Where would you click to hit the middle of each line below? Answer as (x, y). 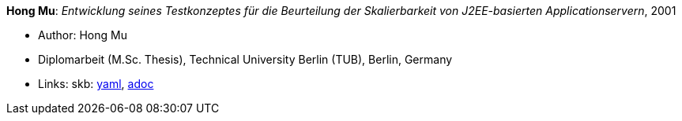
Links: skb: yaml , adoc (96, 84)
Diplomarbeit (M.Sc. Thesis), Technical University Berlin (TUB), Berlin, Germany (245, 59)
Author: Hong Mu (83, 35)
